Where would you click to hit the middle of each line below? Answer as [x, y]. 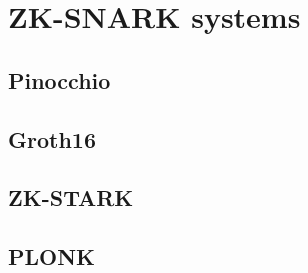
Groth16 [52, 138]
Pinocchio [59, 79]
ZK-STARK [71, 197]
